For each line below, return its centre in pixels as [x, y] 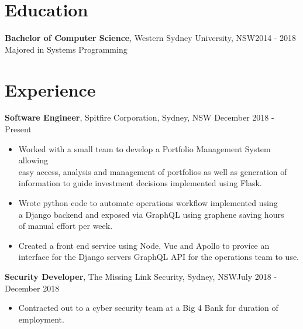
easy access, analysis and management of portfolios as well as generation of [153, 171]
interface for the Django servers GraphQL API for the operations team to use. [159, 257]
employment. [41, 319]
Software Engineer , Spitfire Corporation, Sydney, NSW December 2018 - [140, 117]
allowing [33, 160]
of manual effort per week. [66, 226]
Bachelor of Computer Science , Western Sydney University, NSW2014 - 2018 [151, 38]
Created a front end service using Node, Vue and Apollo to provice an [144, 245]
